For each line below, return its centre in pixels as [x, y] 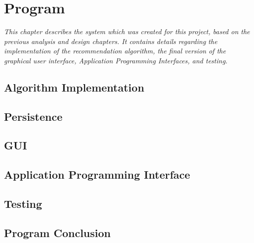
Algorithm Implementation [74, 87]
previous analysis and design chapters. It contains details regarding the [111, 41]
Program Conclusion [57, 232]
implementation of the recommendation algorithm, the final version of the [115, 51]
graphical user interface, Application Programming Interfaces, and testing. [116, 60]
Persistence [33, 116]
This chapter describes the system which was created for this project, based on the [127, 31]
